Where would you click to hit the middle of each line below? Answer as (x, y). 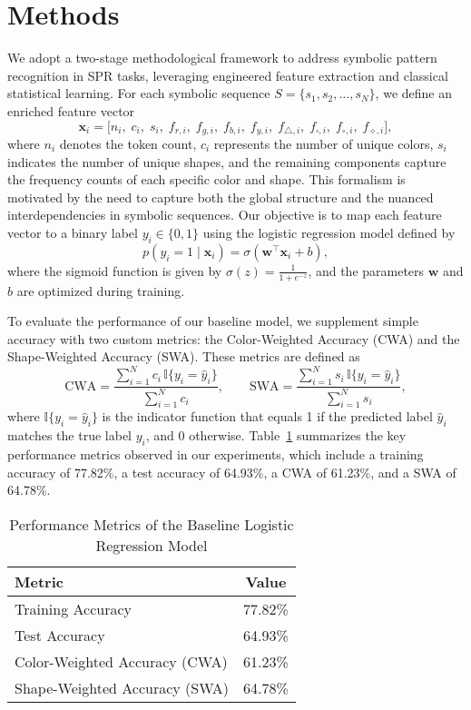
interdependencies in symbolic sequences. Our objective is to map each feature (225, 215)
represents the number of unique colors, (324, 143)
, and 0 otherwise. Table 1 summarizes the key (276, 435)
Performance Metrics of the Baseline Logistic (152, 524)
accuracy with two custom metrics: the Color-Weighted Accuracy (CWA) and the (234, 338)
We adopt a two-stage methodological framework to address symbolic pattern (222, 58)
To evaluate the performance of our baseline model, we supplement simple (213, 321)
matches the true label (69, 435)
